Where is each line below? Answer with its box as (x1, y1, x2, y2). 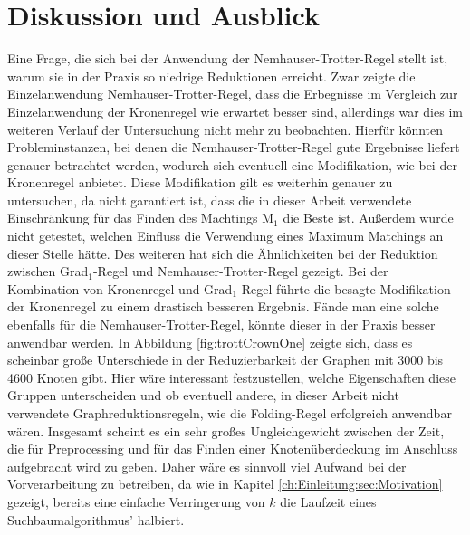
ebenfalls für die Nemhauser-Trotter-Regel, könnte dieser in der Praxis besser (7, 315, 436, 334)
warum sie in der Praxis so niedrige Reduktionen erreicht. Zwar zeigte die (7, 66, 416, 85)
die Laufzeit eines (280, 492, 377, 511)
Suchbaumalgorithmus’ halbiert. (7, 510, 185, 529)
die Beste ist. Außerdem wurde (283, 208, 454, 227)
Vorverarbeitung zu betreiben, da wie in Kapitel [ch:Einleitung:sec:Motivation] (7, 474, 443, 493)
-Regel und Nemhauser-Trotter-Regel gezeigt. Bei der (92, 262, 388, 281)
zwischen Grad (7, 262, 89, 281)
